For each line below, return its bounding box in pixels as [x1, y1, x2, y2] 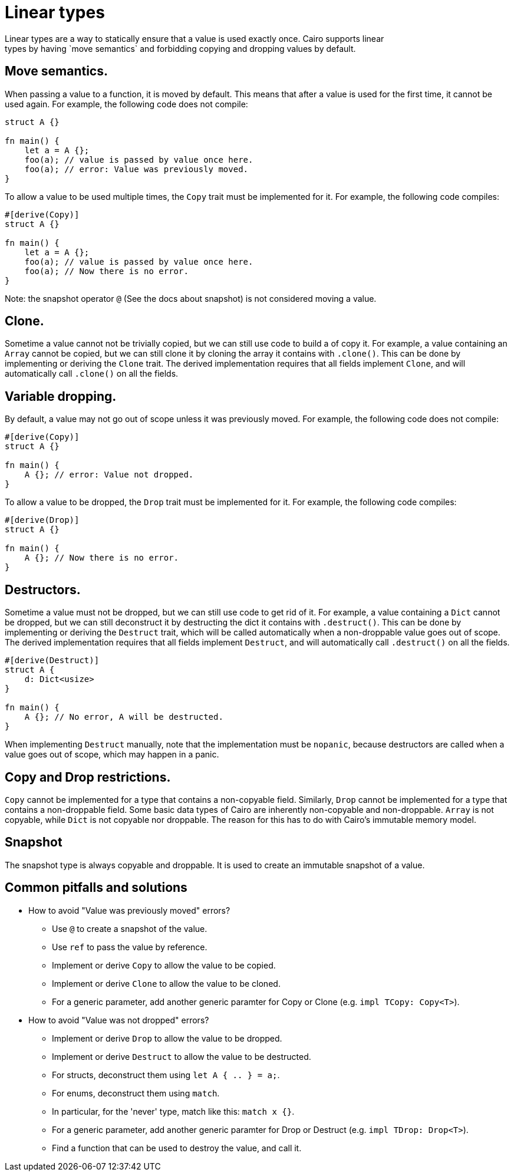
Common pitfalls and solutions [5, 880, 187, 895]
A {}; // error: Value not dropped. [24, 470, 194, 480]
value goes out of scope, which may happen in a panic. [5, 749, 219, 760]
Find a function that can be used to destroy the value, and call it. [52, 1142, 302, 1153]
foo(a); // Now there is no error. [24, 266, 189, 276]
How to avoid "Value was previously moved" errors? [28, 905, 230, 915]
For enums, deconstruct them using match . [52, 1088, 220, 1098]
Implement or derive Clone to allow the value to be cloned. [52, 978, 281, 989]
